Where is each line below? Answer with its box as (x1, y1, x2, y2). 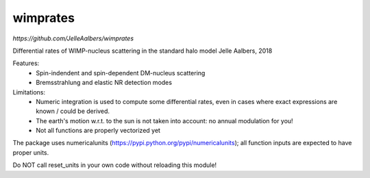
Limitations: (12, 88, 46, 96)
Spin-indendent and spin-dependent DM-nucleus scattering (36, 68, 206, 77)
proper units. (12, 148, 49, 157)
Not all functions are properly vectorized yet (36, 127, 161, 135)
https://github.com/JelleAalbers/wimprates (12, 34, 134, 42)
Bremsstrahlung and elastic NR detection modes (36, 79, 173, 87)
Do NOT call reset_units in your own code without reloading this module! (12, 161, 217, 169)
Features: (12, 59, 40, 68)
